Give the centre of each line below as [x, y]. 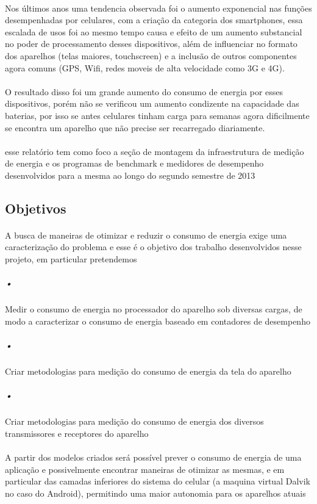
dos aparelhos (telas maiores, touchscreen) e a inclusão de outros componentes [151, 55]
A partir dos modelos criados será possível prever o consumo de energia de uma [153, 457]
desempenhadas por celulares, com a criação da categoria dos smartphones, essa [154, 20]
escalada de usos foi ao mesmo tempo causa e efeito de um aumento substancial [154, 31]
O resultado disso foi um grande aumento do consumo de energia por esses [144, 91]
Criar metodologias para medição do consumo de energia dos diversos [134, 421]
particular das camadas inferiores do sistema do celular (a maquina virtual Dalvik [158, 481]
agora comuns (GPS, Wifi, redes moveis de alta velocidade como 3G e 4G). [145, 67]
